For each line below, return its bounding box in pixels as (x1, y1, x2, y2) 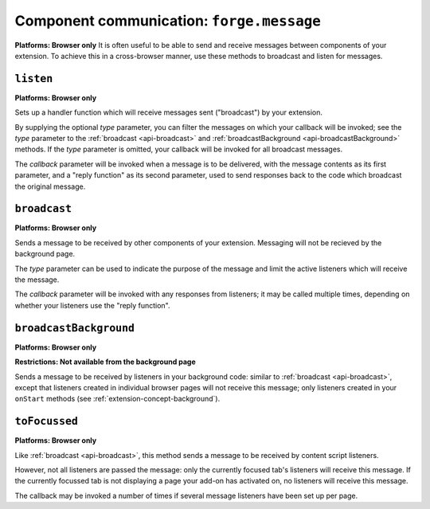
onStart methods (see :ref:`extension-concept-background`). (14, 394, 221, 404)
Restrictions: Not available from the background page (14, 357, 197, 366)
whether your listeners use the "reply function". (14, 300, 170, 310)
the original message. (14, 182, 86, 191)
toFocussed (14, 415, 79, 428)
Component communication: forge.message (14, 12, 322, 29)
